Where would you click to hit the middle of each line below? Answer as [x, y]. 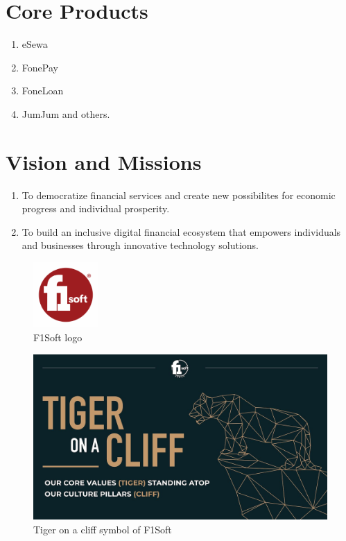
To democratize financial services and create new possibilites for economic [179, 195]
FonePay [40, 67]
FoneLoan [43, 91]
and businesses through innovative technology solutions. [140, 245]
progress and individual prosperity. [96, 208]
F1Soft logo [58, 337]
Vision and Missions [104, 161]
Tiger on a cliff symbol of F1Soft [103, 529]
